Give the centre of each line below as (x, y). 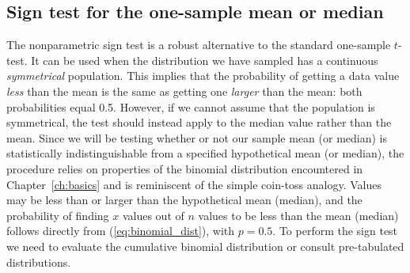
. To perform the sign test (335, 231)
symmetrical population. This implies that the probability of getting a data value (203, 76)
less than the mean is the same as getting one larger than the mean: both (184, 91)
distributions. (39, 262)
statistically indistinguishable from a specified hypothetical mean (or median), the (205, 153)
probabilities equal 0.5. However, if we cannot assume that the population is (191, 106)
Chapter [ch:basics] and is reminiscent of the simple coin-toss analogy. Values (194, 184)
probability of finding (58, 215)
